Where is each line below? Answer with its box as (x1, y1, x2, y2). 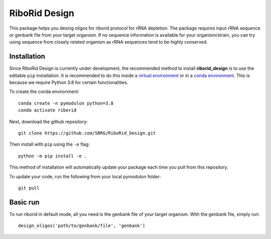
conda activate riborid (18, 107, 77, 113)
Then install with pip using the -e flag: (9, 141, 90, 148)
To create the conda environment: (9, 88, 80, 95)
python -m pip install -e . (18, 153, 87, 159)
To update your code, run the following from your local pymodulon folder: (9, 173, 161, 179)
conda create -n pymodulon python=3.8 (18, 100, 114, 106)
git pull (18, 185, 40, 191)
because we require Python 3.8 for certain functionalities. (9, 79, 128, 85)
